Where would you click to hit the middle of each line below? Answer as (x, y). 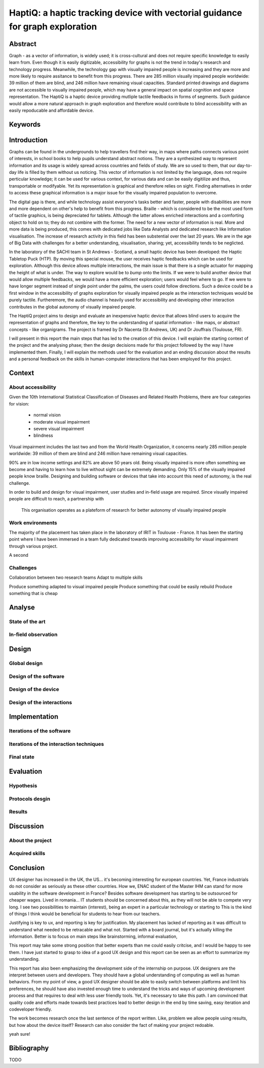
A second (19, 555)
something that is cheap (33, 593)
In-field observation (33, 635)
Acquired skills (27, 854)
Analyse (22, 607)
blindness (43, 435)
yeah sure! (20, 1034)
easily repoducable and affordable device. (52, 110)
